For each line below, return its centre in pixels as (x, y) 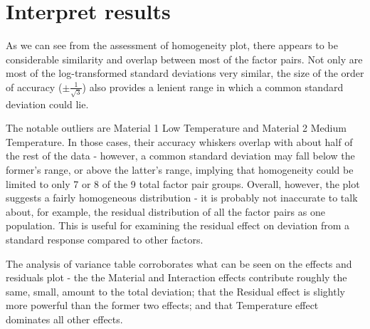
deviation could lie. (47, 104)
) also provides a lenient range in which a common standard (213, 87)
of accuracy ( (34, 87)
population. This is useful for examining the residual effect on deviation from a (178, 225)
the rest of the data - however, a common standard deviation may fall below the (180, 156)
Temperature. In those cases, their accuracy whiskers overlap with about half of (179, 141)
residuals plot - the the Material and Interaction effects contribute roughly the (176, 277)
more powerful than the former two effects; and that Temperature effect (162, 305)
